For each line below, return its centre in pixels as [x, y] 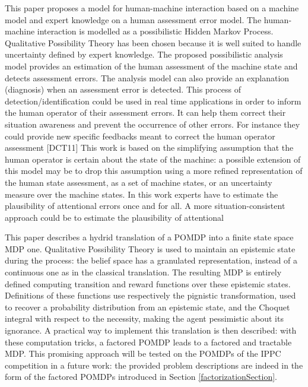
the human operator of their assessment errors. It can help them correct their [145, 112]
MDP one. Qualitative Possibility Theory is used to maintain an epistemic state [150, 248]
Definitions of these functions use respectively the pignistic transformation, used [150, 295]
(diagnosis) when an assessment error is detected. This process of [123, 89]
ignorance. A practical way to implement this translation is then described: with [151, 330]
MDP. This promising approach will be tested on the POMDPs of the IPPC [143, 353]
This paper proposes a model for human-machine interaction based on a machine [152, 8]
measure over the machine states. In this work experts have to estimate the [142, 194]
